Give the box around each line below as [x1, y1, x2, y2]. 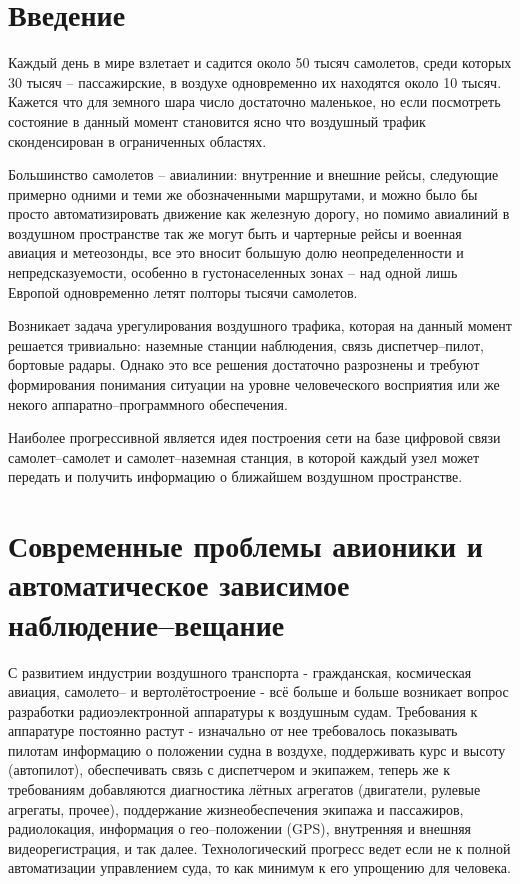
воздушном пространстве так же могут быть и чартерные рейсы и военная [8, 222, 462, 243]
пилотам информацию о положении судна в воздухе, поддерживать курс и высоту [8, 739, 506, 760]
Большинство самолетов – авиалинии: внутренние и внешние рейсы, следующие [8, 164, 499, 185]
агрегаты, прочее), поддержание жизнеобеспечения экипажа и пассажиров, [8, 798, 464, 819]
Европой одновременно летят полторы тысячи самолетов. [8, 281, 358, 302]
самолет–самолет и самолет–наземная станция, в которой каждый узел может [8, 446, 480, 467]
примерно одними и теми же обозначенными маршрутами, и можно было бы [8, 183, 478, 204]
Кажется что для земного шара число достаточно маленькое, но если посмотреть [8, 91, 501, 112]
